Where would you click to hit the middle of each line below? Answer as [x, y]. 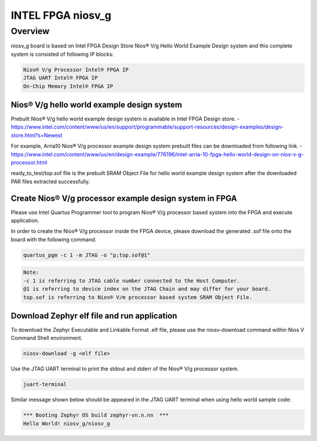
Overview [30, 31]
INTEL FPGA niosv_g [61, 15]
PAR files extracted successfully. [50, 181]
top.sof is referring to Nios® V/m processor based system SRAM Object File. [138, 297]
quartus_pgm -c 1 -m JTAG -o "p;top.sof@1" [87, 255]
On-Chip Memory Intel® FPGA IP [68, 86]
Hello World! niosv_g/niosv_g [67, 423]
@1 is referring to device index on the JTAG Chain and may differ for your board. [147, 289]
